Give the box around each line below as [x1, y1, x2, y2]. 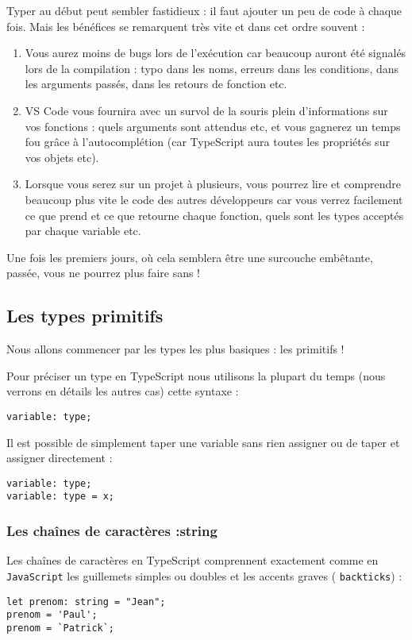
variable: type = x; [6, 491, 115, 503]
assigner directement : [6, 449, 113, 466]
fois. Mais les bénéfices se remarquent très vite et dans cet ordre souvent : [6, 17, 365, 34]
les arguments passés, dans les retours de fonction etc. [25, 75, 287, 92]
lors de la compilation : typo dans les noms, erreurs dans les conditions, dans [25, 60, 399, 76]
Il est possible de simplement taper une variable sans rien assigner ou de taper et [6, 434, 400, 450]
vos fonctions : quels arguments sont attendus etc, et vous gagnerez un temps [25, 118, 401, 134]
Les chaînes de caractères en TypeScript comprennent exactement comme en [6, 552, 379, 569]
